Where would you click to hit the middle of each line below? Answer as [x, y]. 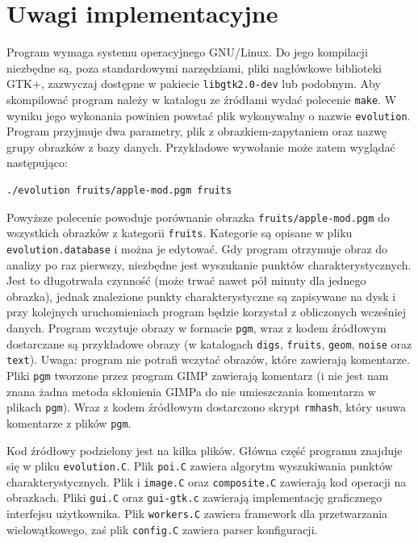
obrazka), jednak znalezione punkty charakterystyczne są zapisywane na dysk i [201, 296]
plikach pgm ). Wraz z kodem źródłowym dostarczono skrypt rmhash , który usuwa [207, 407]
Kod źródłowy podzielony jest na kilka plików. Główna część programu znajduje [205, 450]
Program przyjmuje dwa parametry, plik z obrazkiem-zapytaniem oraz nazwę [197, 131]
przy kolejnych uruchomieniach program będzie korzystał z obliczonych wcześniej [207, 312]
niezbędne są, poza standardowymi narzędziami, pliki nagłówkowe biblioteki [194, 67]
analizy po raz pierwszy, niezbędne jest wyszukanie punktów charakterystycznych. [209, 264]
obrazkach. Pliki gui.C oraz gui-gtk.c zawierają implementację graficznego [194, 497]
